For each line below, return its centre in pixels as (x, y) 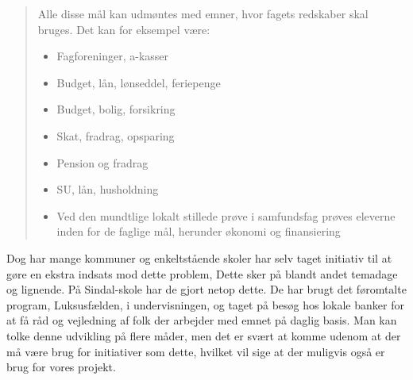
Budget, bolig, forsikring (116, 109)
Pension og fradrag (102, 162)
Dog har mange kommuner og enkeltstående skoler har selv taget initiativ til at (199, 257)
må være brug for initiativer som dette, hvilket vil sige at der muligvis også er (196, 351)
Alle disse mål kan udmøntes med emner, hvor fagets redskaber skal (203, 13)
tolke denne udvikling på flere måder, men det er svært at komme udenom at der (204, 335)
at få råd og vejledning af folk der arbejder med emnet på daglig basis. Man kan (202, 320)
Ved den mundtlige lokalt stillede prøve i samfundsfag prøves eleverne (226, 215)
